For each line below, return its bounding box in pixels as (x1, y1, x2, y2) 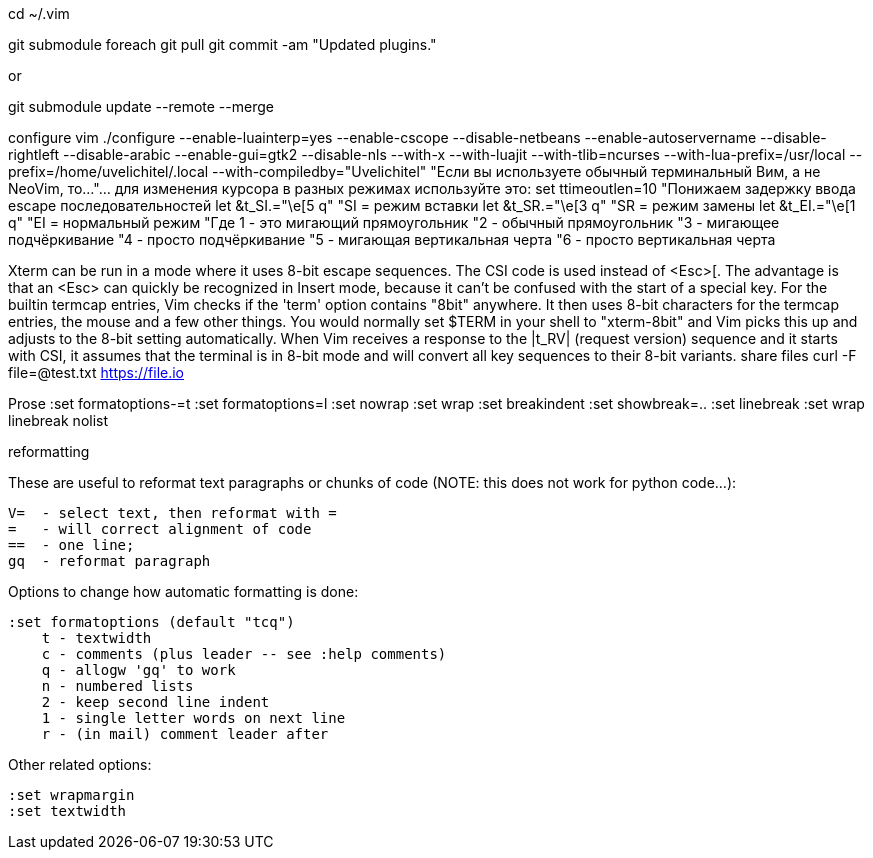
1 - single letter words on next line (41, 710, 346, 726)
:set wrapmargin (8, 787, 135, 803)
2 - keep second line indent (41, 694, 270, 710)
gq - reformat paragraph (8, 553, 211, 569)
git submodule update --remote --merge (8, 98, 274, 115)
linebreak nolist (8, 412, 109, 429)
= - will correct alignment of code (8, 521, 312, 537)
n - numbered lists (41, 678, 194, 694)
